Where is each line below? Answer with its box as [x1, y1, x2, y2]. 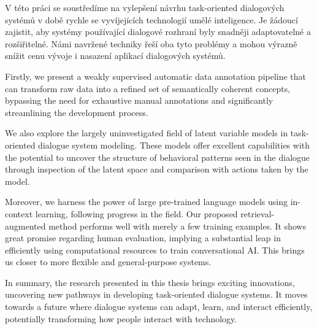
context [5, 207, 33, 220]
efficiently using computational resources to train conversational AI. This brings [5, 243, 305, 256]
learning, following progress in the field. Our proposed [35, 207, 238, 220]
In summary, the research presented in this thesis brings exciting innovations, [5, 276, 295, 288]
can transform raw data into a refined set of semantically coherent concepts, [5, 82, 291, 95]
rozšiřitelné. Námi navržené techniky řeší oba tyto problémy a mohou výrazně [5, 37, 297, 50]
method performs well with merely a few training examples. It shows [48, 219, 307, 232]
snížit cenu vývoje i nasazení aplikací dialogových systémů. [5, 49, 226, 62]
